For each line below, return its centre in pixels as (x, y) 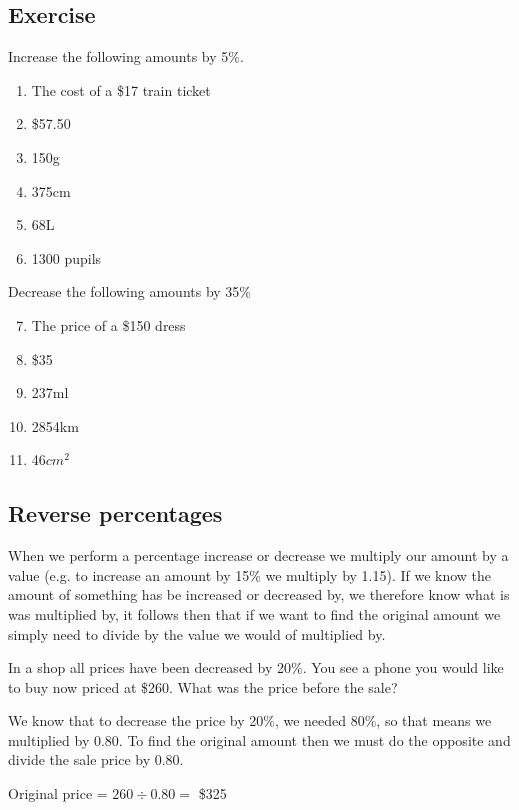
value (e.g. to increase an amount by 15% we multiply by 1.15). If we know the (250, 574)
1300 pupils (66, 257)
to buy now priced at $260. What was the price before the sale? (203, 686)
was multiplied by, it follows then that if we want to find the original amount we (254, 613)
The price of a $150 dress (108, 324)
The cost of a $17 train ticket (121, 89)
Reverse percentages (115, 513)
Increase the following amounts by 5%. (126, 56)
